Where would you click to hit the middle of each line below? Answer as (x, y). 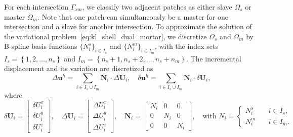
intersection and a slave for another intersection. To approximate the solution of (128, 26)
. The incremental (214, 58)
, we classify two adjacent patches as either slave (157, 7)
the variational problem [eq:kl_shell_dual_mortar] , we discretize (106, 36)
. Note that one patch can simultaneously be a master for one (133, 16)
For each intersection (36, 7)
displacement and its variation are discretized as (79, 68)
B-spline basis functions (41, 46)
